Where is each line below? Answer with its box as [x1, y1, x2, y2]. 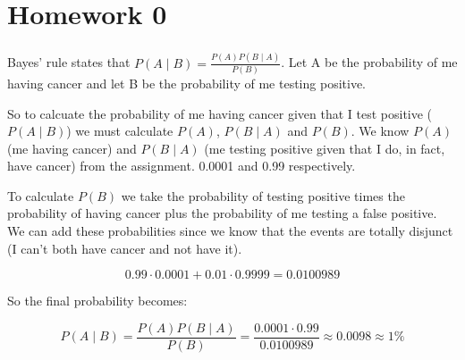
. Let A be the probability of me [281, 53, 458, 71]
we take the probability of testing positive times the [121, 186, 405, 205]
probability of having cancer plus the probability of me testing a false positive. [7, 204, 437, 222]
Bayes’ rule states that [7, 53, 131, 71]
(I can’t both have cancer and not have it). [7, 239, 242, 257]
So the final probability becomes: [7, 291, 188, 310]
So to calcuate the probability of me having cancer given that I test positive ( [7, 104, 433, 122]
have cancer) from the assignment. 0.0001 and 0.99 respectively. [7, 156, 356, 175]
